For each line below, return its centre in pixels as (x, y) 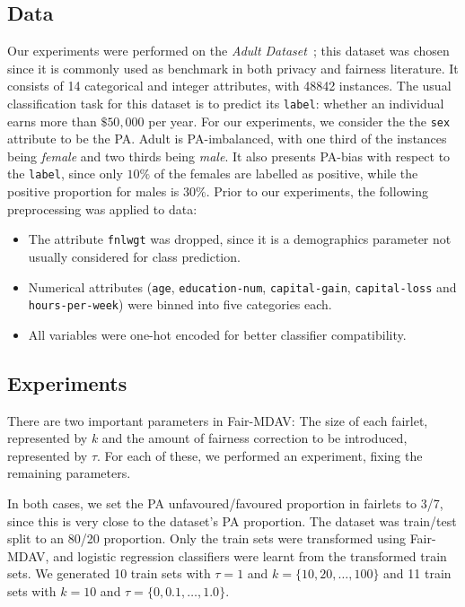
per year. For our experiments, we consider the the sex (299, 121)
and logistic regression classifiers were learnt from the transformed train (250, 555)
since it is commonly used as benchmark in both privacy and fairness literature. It (233, 68)
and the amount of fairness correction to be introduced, (254, 438)
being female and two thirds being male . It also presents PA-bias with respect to (229, 156)
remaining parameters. (69, 473)
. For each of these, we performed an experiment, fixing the (260, 455)
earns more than (52, 121)
